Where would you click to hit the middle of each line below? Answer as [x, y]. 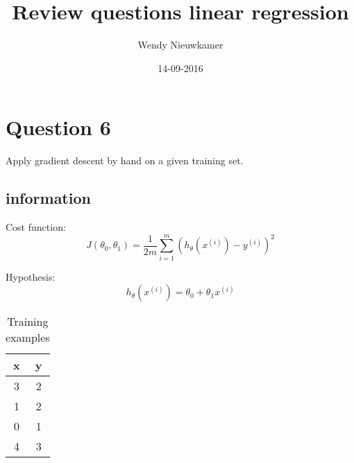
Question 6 [58, 127]
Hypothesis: [31, 276]
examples [28, 338]
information [48, 198]
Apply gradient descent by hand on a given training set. [125, 160]
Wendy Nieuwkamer [180, 45]
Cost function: [36, 227]
